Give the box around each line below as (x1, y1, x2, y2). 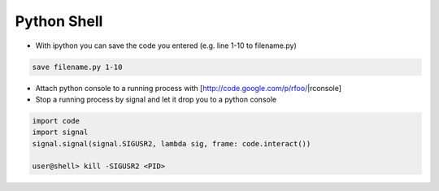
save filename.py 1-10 (32, 62, 123, 72)
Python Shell (15, 12, 103, 30)
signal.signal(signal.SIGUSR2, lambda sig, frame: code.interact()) (32, 139, 311, 148)
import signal (32, 128, 89, 137)
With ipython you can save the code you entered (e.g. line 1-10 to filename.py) (35, 41, 297, 50)
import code (32, 116, 80, 125)
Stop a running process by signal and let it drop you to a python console (35, 94, 276, 104)
